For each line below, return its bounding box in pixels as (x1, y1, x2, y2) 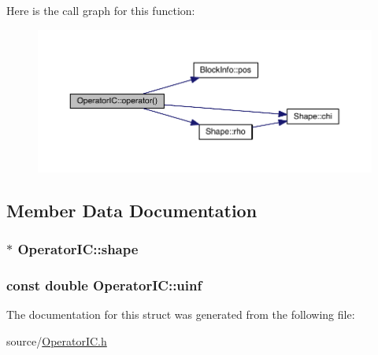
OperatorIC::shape (17, 239, 139, 259)
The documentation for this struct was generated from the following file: (6, 306, 355, 323)
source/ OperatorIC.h (6, 333, 107, 349)
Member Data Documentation (6, 198, 258, 222)
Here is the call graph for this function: (6, 2, 195, 18)
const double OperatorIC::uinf (6, 275, 202, 295)
